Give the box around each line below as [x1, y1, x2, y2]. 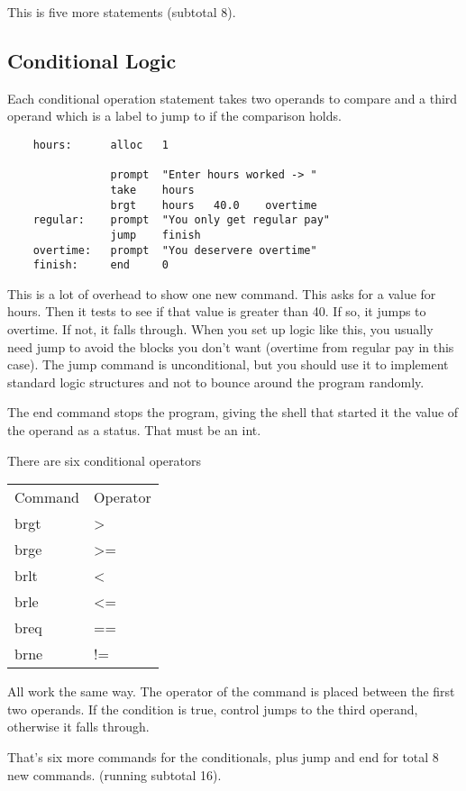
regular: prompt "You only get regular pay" [32, 214, 330, 227]
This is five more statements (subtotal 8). [7, 3, 236, 21]
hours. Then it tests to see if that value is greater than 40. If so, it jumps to [7, 302, 426, 321]
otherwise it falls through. [7, 717, 150, 736]
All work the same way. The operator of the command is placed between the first [7, 682, 455, 701]
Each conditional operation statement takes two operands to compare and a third [7, 88, 458, 107]
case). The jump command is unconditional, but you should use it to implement [7, 355, 449, 374]
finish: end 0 [32, 259, 169, 272]
